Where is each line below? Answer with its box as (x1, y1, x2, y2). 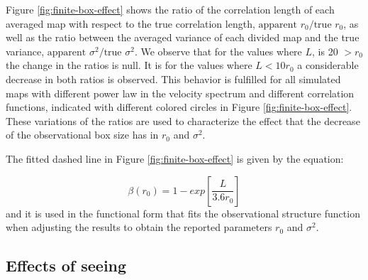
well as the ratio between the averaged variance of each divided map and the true (6, 30, 359, 45)
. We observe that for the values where (134, 43, 302, 58)
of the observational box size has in (6, 127, 159, 142)
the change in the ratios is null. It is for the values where (6, 58, 252, 72)
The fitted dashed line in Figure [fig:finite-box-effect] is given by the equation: (6, 151, 344, 166)
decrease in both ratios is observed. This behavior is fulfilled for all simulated (6, 71, 341, 86)
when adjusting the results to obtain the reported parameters (6, 220, 272, 235)
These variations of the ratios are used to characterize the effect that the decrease (6, 113, 360, 128)
